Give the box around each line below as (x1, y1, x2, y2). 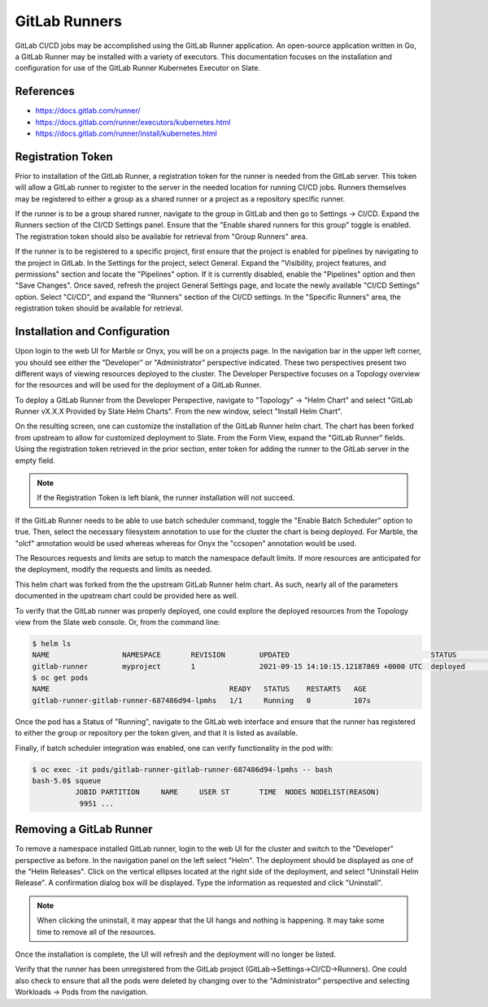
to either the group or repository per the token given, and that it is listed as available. (15, 728, 298, 738)
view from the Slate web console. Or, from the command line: (15, 617, 220, 627)
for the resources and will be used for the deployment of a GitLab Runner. (15, 380, 262, 390)
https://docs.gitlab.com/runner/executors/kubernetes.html (35, 117, 231, 127)
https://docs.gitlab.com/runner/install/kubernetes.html (35, 128, 217, 138)
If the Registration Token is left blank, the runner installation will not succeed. (37, 493, 295, 503)
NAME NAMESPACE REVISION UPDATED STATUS (32, 650, 457, 660)
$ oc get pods (32, 673, 89, 683)
